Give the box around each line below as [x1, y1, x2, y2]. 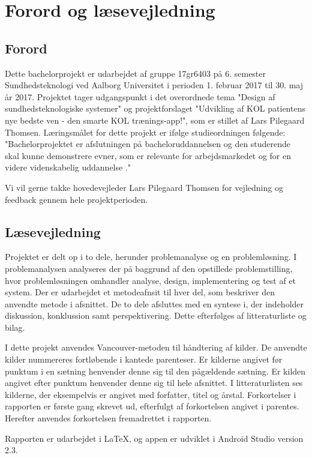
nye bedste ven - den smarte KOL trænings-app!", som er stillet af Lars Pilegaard [5, 113, 305, 126]
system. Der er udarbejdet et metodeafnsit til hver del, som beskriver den [5, 286, 275, 298]
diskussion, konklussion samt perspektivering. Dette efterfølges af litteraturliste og [5, 309, 307, 322]
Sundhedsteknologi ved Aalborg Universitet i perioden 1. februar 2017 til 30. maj [5, 79, 304, 91]
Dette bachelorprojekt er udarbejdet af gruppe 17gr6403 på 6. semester [5, 67, 266, 79]
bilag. [5, 321, 25, 333]
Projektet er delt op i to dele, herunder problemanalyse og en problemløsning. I [5, 250, 297, 263]
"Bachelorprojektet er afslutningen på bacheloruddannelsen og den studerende [5, 137, 291, 150]
